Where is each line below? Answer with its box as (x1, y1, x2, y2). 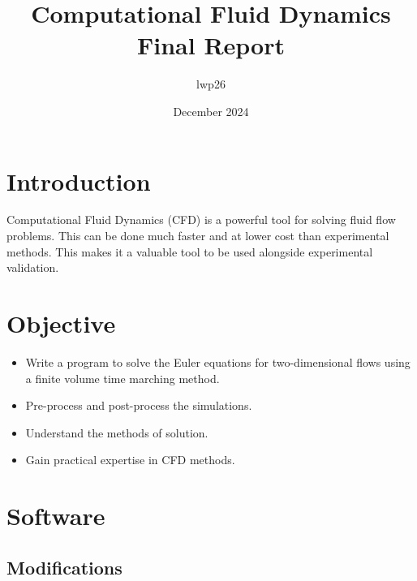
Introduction (6, 164, 151, 197)
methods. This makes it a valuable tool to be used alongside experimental (6, 243, 373, 260)
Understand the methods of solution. (25, 424, 208, 441)
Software (6, 499, 105, 532)
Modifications (6, 554, 123, 579)
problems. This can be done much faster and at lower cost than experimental (6, 227, 389, 244)
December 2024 (173, 102, 249, 119)
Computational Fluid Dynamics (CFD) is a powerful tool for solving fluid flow (6, 211, 396, 228)
